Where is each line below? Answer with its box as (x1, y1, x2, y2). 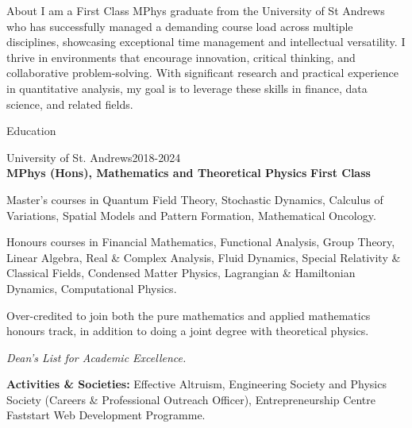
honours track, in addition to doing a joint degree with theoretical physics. (6, 322, 369, 339)
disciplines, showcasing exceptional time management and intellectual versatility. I (6, 33, 406, 50)
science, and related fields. (6, 95, 133, 112)
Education (6, 122, 56, 139)
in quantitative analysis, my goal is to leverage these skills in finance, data (6, 79, 368, 96)
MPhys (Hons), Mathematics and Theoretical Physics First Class (6, 164, 371, 181)
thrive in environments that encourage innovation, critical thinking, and (6, 48, 356, 65)
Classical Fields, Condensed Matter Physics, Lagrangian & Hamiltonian (6, 264, 356, 281)
